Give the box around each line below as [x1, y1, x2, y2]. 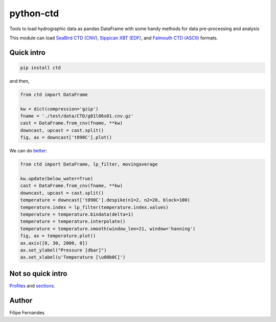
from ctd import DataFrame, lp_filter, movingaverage [20, 162, 158, 167]
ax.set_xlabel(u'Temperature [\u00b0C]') [20, 255, 126, 260]
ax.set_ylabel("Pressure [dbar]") [20, 247, 107, 253]
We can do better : [9, 148, 48, 154]
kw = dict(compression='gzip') [20, 106, 99, 112]
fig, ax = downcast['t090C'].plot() [20, 134, 112, 141]
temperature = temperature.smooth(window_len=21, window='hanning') [20, 225, 196, 232]
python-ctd [9, 8, 59, 19]
